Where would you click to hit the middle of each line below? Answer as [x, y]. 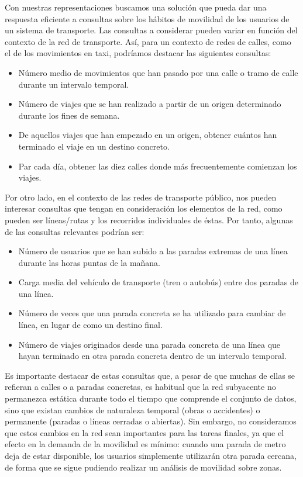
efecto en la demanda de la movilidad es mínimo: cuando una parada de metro [145, 444]
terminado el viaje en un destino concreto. [94, 146]
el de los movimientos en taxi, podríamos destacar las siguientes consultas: [138, 53]
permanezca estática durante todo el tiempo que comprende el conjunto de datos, [151, 398]
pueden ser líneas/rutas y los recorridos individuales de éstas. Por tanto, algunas [149, 220]
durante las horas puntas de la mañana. [89, 262]
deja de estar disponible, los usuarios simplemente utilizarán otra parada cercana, [151, 455]
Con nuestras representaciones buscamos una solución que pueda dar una [136, 7]
